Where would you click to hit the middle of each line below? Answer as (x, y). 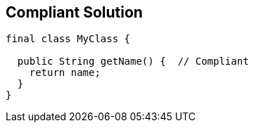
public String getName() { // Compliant (133, 62)
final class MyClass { (68, 39)
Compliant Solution (74, 12)
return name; (65, 73)
